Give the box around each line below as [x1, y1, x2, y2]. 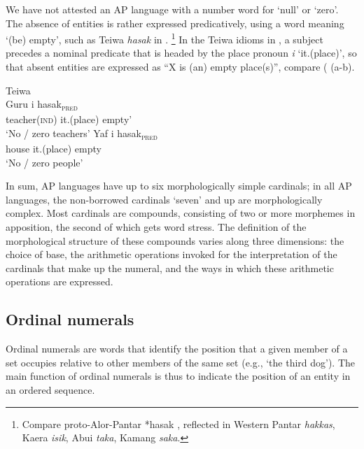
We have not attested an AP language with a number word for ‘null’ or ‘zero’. [6, 2, 339, 16]
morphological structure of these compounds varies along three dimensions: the [6, 233, 344, 248]
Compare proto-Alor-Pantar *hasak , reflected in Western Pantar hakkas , [22, 416, 335, 431]
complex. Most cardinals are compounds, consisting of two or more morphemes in [6, 206, 356, 220]
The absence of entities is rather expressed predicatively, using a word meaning [6, 15, 344, 30]
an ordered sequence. [6, 382, 95, 397]
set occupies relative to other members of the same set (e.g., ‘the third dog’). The [6, 355, 356, 369]
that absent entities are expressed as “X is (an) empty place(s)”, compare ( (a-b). [6, 59, 355, 74]
